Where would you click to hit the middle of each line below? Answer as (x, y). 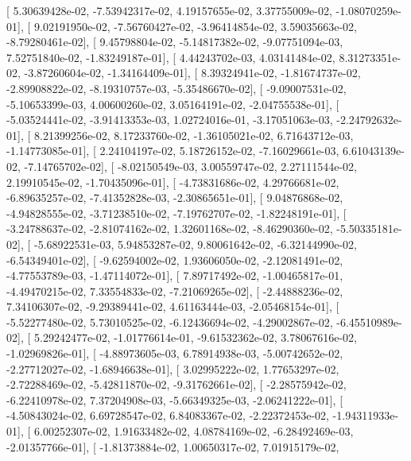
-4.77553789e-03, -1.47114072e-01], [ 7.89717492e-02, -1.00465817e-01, (175, 275)
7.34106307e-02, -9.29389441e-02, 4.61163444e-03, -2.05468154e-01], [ (173, 306)
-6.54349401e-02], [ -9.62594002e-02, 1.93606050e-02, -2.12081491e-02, (175, 260)
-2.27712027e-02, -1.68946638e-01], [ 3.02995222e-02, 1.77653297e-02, (173, 368)
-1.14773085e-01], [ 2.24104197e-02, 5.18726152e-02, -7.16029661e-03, (173, 151)
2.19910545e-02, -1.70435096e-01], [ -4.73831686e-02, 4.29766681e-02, (173, 182)
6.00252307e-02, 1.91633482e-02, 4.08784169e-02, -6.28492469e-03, (194, 431)
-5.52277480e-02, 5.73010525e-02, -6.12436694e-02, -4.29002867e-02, (170, 322)
